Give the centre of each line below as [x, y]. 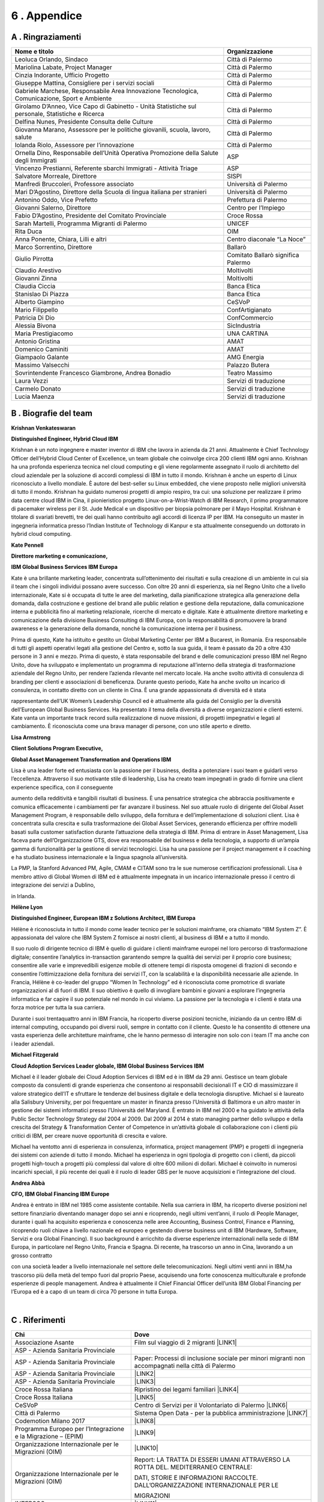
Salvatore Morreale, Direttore [56, 176]
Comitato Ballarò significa [263, 255]
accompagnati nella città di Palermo [185, 1366]
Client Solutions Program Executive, [57, 749]
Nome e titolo [34, 52]
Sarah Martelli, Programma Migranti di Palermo [81, 223]
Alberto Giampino [39, 302]
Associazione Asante [44, 1342]
